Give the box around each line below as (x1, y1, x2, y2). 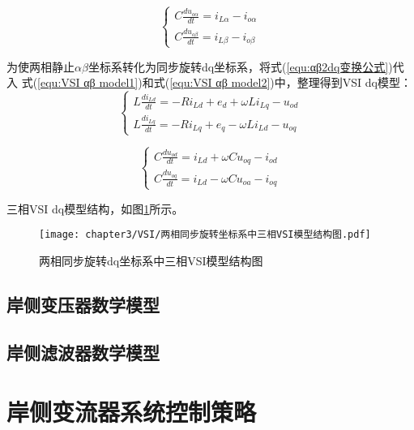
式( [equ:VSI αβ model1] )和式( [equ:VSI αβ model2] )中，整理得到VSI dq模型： (21, 74, 412, 91)
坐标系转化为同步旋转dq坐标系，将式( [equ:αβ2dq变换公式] (87, 58, 389, 75)
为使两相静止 (6, 58, 75, 75)
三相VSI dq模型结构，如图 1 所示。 (6, 200, 184, 217)
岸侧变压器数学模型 (6, 291, 160, 316)
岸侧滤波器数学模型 (6, 339, 160, 364)
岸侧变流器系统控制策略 (6, 395, 257, 428)
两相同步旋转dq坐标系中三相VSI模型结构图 (39, 252, 263, 269)
